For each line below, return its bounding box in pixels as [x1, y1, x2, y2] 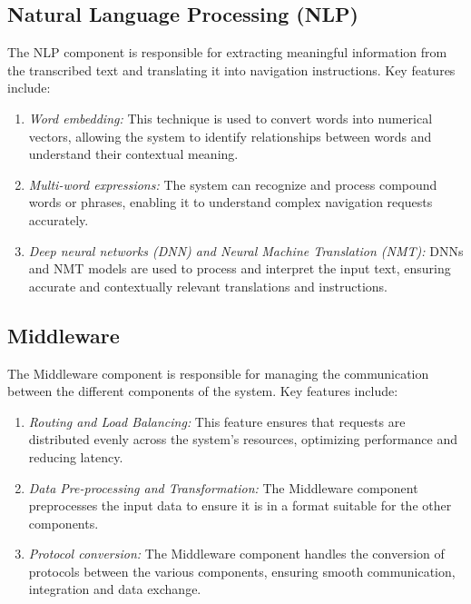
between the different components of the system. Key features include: [7, 381, 398, 401]
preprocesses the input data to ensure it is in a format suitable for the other [28, 496, 452, 515]
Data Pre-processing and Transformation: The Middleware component [28, 478, 418, 497]
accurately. [28, 210, 89, 229]
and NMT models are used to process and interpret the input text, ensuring [28, 259, 451, 278]
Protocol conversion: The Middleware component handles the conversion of [28, 544, 445, 563]
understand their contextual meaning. [28, 144, 239, 163]
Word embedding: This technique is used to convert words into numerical [28, 108, 433, 127]
